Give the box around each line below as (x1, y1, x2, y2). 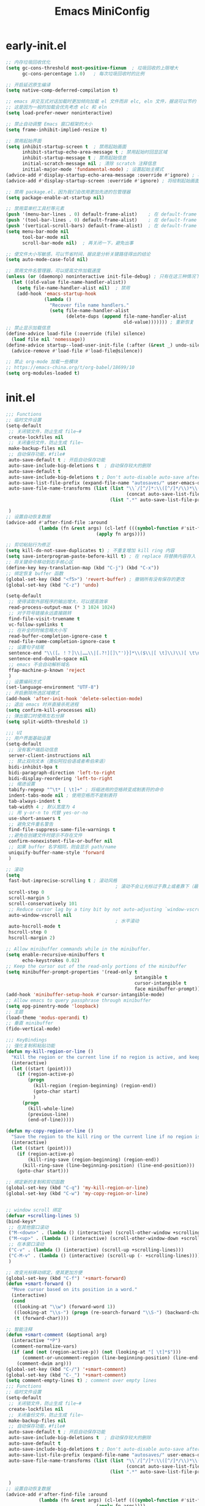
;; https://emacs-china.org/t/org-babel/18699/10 (6, 364, 135, 371)
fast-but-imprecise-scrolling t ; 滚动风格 (8, 878, 117, 884)
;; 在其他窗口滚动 (8, 1224, 49, 1230)
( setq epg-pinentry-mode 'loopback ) (6, 1003, 99, 1009)
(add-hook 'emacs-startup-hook (17, 291, 97, 297)
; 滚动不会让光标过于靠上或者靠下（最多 (115, 883, 203, 890)
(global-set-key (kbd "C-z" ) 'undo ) (6, 582, 99, 588)
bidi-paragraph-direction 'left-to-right (8, 770, 116, 776)
